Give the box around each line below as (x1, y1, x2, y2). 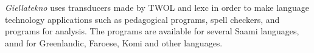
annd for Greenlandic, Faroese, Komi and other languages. (5, 36, 223, 49)
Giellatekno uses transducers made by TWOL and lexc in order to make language (5, 1, 309, 13)
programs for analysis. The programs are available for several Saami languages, (5, 25, 299, 37)
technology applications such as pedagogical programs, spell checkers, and (5, 13, 280, 25)
